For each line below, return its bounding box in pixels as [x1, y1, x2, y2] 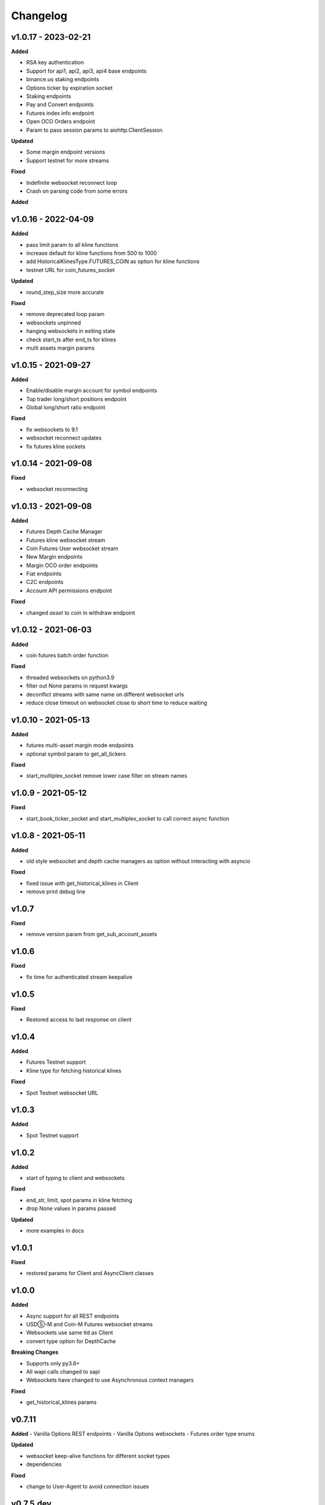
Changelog [11, 9, 67, 22]
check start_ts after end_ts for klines [26, 336, 117, 343]
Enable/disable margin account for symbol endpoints [26, 387, 158, 394]
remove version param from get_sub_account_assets [26, 931, 158, 938]
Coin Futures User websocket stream [26, 545, 119, 552]
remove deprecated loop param [26, 311, 105, 318]
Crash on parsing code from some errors [26, 187, 128, 194]
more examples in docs [26, 1227, 84, 1234]
